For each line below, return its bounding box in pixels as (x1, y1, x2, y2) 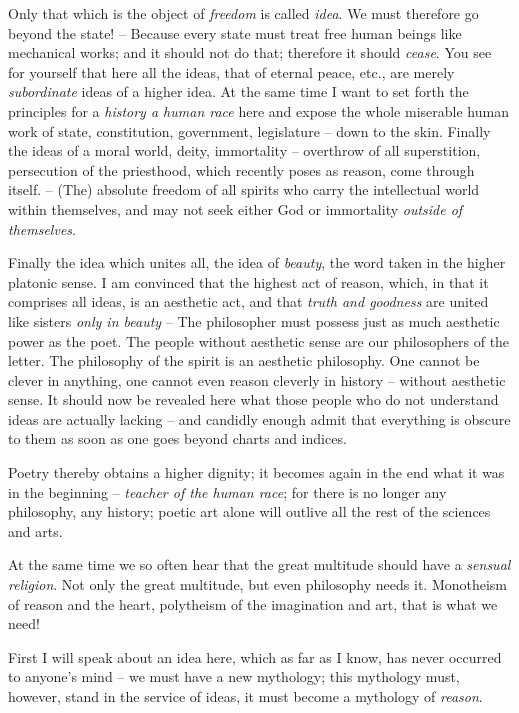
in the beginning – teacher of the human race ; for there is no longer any (8, 481, 447, 502)
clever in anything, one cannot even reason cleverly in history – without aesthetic (8, 369, 506, 390)
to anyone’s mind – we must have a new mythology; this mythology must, (8, 666, 460, 687)
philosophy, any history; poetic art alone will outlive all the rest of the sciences (8, 501, 491, 522)
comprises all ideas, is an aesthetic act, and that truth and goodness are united (8, 291, 489, 312)
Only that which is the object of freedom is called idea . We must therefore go (8, 3, 479, 23)
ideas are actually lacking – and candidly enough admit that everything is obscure (8, 408, 511, 429)
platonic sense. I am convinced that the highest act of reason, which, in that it (8, 271, 489, 292)
